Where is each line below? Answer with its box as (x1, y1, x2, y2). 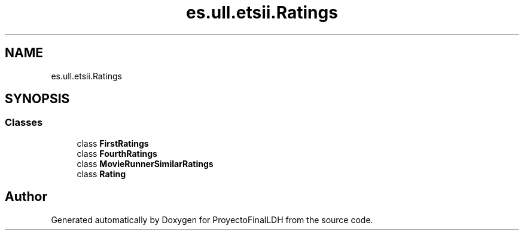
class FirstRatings (77, 138, 149, 149)
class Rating (77, 168, 126, 179)
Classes (5, 116, 43, 129)
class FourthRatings (77, 148, 157, 159)
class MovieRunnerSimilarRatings (77, 158, 214, 169)
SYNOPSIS (5, 91, 70, 107)
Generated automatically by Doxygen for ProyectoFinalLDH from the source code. (51, 214, 373, 225)
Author (5, 189, 47, 205)
